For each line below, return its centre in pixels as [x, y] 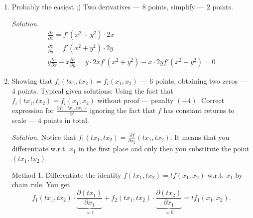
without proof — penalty [135, 100]
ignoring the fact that [123, 110]
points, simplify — [176, 6]
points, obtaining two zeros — [201, 80]
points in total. [66, 120]
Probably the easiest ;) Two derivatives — [76, 6]
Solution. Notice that [44, 137]
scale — [24, 120]
